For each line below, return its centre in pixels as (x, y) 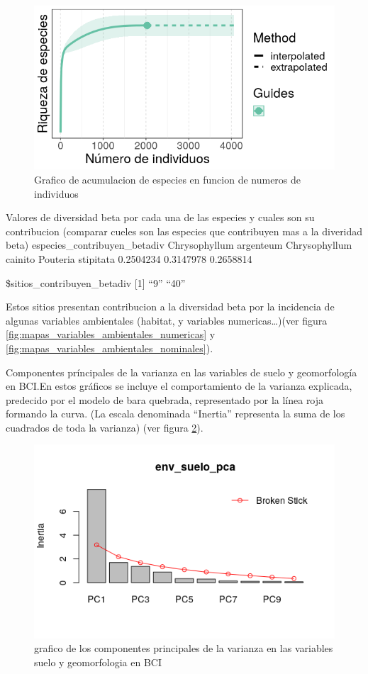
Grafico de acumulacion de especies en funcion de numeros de (168, 179)
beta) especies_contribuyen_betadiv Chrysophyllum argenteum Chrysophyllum (179, 245)
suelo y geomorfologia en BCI (98, 662)
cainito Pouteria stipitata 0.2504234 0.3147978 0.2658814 (129, 258)
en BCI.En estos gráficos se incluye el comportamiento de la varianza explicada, (179, 386)
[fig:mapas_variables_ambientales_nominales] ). (110, 348)
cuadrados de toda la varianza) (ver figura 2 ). (105, 427)
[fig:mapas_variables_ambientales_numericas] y (111, 334)
